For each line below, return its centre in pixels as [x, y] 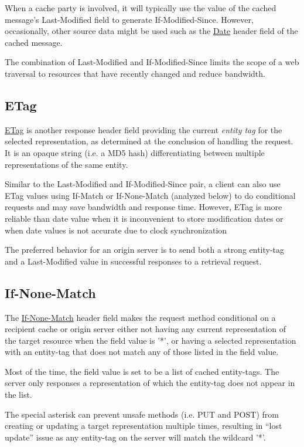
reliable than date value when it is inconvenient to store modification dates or [144, 218]
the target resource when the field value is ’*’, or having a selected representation [151, 340]
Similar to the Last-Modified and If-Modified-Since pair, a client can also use [143, 184]
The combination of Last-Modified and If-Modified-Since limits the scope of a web [152, 62]
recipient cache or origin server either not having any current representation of [146, 329]
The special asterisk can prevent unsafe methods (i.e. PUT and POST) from [142, 414]
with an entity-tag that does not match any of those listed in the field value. [142, 352]
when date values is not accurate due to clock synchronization [116, 230]
